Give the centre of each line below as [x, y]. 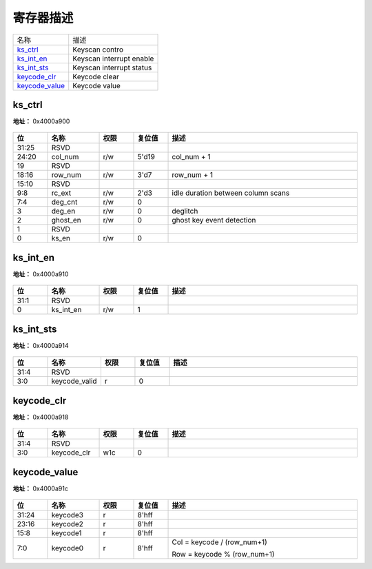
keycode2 [68, 524]
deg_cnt [64, 202]
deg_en [63, 211]
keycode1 [66, 533]
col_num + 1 [191, 157]
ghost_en [66, 220]
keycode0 [68, 548]
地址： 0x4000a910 [41, 274]
